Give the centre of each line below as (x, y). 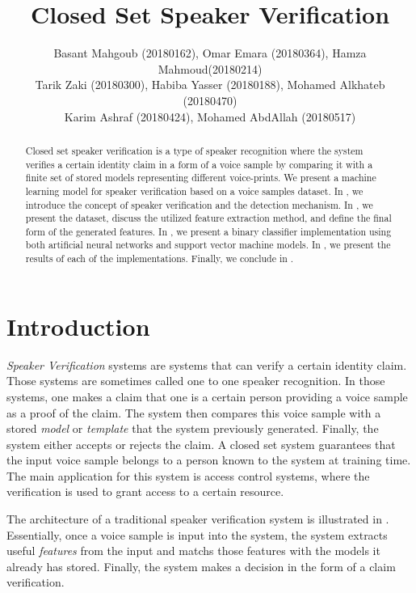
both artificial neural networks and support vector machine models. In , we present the (208, 245)
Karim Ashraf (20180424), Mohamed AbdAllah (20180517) (210, 116)
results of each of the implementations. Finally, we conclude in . (160, 258)
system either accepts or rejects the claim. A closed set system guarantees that (201, 444)
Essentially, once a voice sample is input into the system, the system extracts (197, 534)
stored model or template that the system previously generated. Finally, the (193, 428)
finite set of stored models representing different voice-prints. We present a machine (201, 178)
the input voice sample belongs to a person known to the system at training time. (209, 460)
